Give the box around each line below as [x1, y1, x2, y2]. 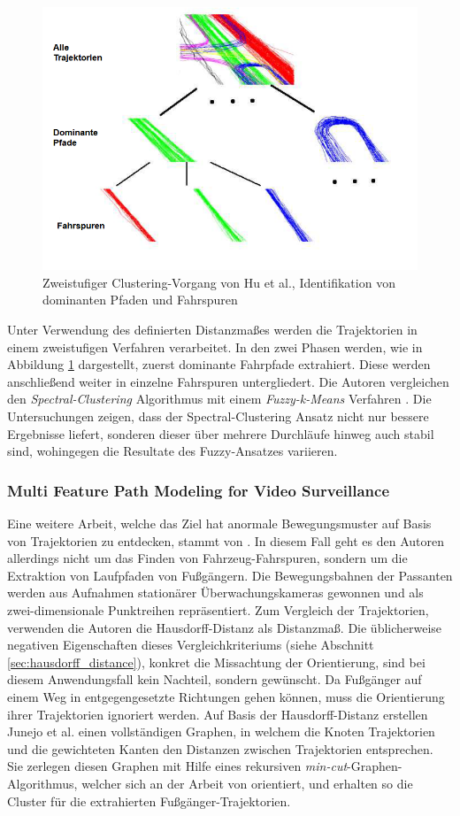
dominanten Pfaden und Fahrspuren [42, 290, 238, 309]
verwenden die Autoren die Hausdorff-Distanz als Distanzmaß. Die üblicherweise [7, 618, 442, 636]
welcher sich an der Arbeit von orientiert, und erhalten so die [81, 774, 413, 792]
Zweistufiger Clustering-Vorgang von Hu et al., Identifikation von [42, 273, 395, 291]
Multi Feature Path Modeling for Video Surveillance [7, 479, 389, 501]
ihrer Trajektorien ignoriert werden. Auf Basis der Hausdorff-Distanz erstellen [7, 704, 428, 723]
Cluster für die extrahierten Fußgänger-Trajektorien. [7, 791, 291, 810]
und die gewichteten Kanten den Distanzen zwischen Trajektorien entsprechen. [7, 739, 433, 758]
